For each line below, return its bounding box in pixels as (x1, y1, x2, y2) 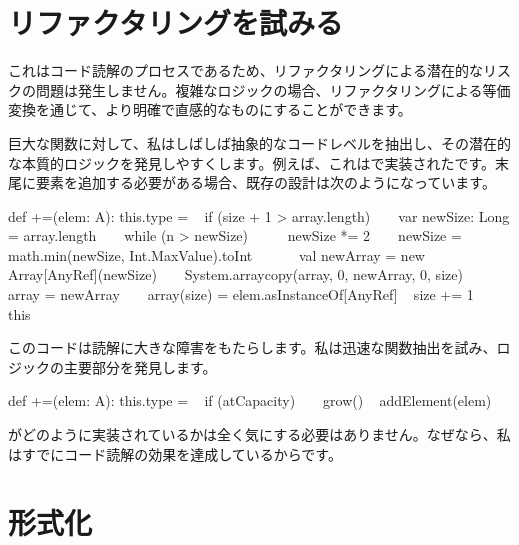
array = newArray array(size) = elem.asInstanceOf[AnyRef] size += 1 (8, 284, 474, 305)
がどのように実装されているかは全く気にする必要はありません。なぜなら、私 (8, 424, 511, 445)
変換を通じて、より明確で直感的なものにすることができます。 (8, 99, 412, 120)
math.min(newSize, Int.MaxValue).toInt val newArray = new (8, 244, 425, 265)
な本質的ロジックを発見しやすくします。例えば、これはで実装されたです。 (8, 152, 496, 173)
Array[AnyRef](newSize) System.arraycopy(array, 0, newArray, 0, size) (8, 264, 463, 285)
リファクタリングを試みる (8, 2, 343, 43)
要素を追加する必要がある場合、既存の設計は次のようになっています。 (35, 172, 496, 193)
